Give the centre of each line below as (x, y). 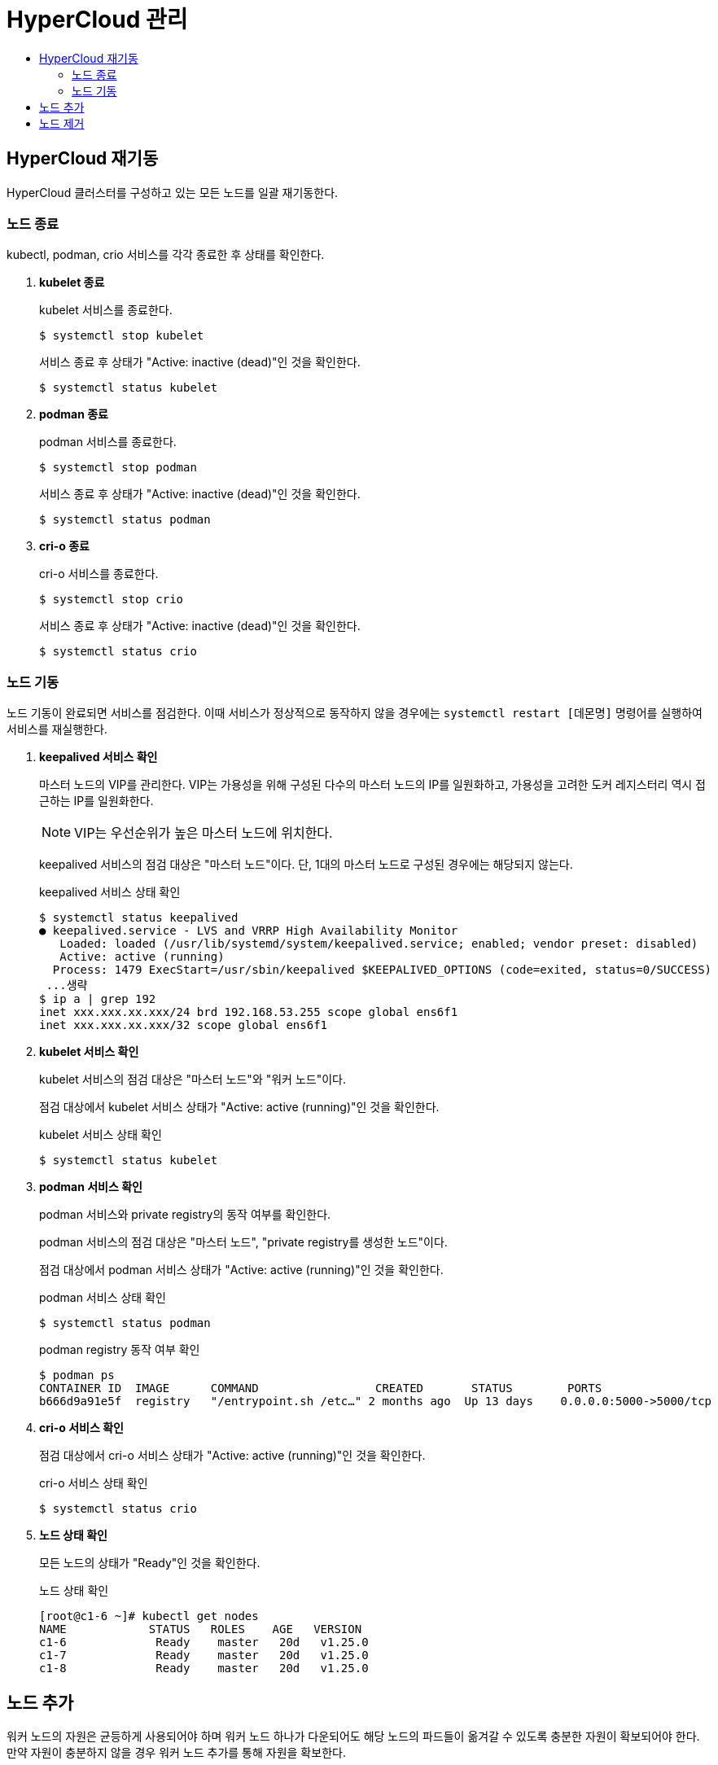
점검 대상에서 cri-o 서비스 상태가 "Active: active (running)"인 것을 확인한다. (232, 1456)
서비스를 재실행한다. (57, 729)
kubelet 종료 (72, 282)
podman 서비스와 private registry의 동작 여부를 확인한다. (185, 1215)
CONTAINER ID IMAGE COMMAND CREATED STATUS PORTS (321, 1388)
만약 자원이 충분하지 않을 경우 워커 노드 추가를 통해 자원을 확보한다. (176, 1752)
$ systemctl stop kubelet (122, 336)
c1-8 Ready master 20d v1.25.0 (204, 1669)
